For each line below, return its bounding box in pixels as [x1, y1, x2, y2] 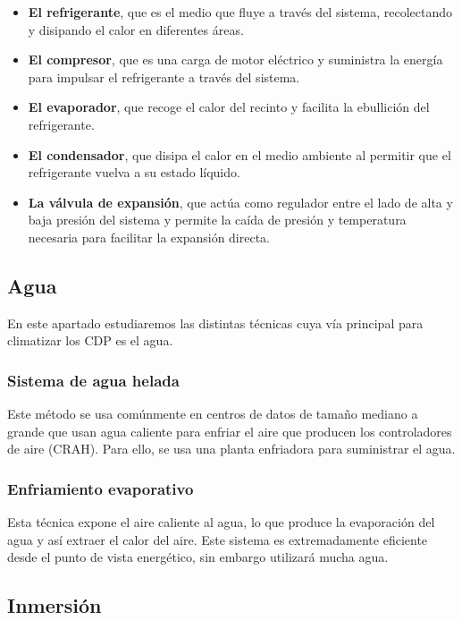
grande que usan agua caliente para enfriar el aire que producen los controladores [7, 421, 452, 440]
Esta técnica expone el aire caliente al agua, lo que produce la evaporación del [7, 513, 435, 531]
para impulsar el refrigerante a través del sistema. [28, 67, 300, 86]
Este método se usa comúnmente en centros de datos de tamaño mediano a [7, 404, 418, 423]
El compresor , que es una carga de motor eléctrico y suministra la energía [28, 50, 443, 69]
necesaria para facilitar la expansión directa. [28, 227, 271, 246]
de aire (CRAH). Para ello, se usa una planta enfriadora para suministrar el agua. [7, 439, 456, 458]
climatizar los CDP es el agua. [7, 331, 173, 350]
